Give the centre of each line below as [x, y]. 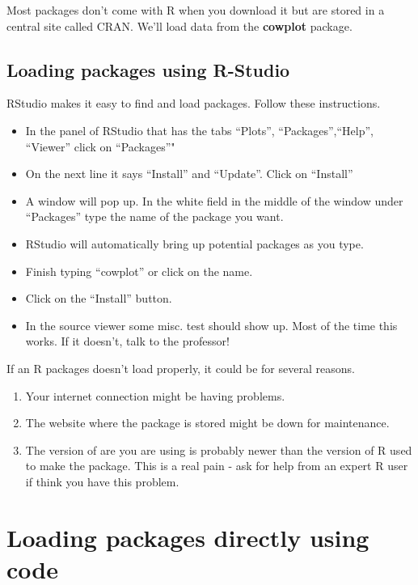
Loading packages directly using [188, 537]
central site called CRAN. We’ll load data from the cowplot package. [179, 25]
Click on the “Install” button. [99, 298]
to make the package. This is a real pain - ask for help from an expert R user [217, 466]
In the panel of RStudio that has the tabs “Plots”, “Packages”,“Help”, [200, 130]
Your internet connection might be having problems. [155, 395]
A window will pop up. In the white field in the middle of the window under [214, 200]
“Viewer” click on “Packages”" [100, 146]
